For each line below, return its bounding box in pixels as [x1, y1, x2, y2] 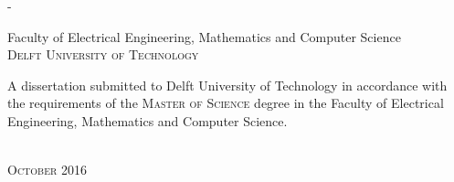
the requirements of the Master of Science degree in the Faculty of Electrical [7, 93, 444, 112]
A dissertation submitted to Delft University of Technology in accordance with [7, 75, 448, 94]
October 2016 [7, 160, 88, 179]
